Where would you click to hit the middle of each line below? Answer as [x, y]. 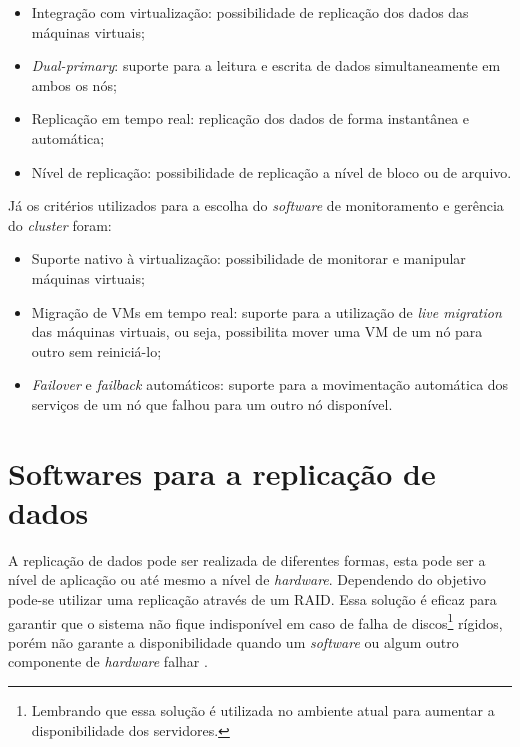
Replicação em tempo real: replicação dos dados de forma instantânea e [250, 118]
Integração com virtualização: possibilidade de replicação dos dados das [250, 12]
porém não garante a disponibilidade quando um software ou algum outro [233, 641]
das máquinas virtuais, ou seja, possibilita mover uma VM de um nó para [257, 331]
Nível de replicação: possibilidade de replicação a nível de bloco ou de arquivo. [271, 171]
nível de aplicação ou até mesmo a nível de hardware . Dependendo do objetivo [247, 579]
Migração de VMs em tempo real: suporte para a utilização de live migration [266, 311]
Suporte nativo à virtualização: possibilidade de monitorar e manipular [248, 258]
